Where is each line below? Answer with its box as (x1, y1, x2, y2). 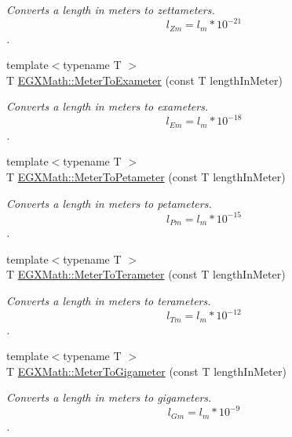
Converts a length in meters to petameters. (6, 195, 212, 211)
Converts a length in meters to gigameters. (6, 389, 212, 406)
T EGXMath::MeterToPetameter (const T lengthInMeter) (6, 169, 286, 185)
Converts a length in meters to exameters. (6, 98, 209, 115)
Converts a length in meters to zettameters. (6, 2, 215, 17)
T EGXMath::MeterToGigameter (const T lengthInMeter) (6, 362, 287, 379)
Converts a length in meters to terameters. (6, 292, 211, 308)
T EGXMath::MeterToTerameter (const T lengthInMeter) (6, 266, 286, 282)
